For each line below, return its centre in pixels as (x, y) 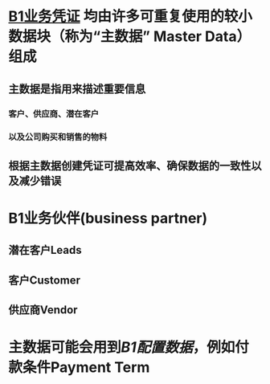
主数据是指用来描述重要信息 (77, 89)
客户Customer (44, 280)
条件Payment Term (86, 368)
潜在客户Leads (45, 250)
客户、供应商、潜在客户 (53, 113)
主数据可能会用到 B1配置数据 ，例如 (122, 347)
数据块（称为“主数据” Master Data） (130, 37)
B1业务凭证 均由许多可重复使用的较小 (131, 16)
